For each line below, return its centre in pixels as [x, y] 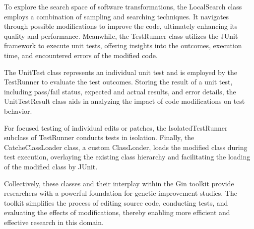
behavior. [18, 111]
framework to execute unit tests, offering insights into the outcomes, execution [123, 45]
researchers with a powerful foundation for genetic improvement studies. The [121, 193]
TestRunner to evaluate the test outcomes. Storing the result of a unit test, [118, 82]
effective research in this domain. [54, 222]
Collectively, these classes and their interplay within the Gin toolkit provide [119, 183]
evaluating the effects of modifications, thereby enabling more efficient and [117, 212]
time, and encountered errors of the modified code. [81, 55]
